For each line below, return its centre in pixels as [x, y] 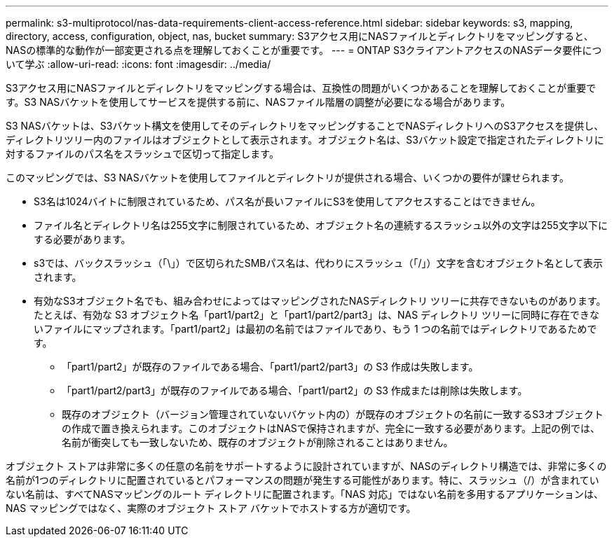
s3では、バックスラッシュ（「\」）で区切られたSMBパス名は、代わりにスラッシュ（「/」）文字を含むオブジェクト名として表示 [319, 263]
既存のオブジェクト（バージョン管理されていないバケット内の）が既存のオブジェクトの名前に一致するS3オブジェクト [333, 414]
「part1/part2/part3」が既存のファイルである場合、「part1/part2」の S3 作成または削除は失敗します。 [295, 390]
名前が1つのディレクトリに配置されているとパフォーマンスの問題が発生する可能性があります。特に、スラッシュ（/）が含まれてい [302, 480]
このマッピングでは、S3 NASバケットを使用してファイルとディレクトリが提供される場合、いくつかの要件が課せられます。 [287, 178]
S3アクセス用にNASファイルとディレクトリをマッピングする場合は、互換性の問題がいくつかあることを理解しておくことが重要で [301, 88]
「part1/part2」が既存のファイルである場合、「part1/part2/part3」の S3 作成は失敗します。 [270, 367]
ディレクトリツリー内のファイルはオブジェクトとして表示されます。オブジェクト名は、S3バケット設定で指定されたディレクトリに [305, 140]
